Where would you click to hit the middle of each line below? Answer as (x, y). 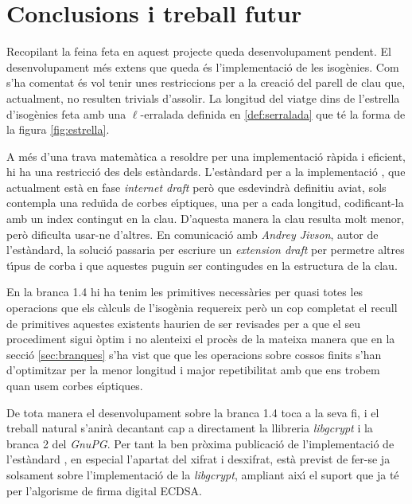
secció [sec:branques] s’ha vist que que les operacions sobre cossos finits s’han (194, 354)
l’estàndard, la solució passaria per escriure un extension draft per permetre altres (206, 250)
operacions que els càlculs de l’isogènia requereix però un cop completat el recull (202, 308)
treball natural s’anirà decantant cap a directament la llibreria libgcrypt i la (190, 428)
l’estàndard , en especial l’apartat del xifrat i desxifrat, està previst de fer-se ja (198, 459)
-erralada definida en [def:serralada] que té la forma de (273, 113)
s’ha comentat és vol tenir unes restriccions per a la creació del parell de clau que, (206, 82)
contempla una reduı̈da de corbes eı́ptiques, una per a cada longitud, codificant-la (205, 203)
